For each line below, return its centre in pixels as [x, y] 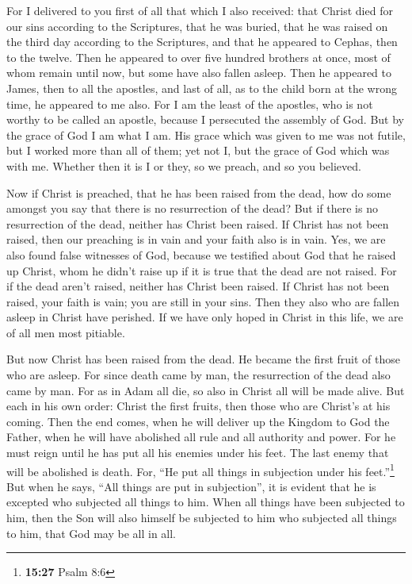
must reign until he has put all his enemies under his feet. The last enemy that [198, 453]
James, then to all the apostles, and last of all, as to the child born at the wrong [202, 88]
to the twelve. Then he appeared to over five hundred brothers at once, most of [198, 57]
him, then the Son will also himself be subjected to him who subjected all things [202, 518]
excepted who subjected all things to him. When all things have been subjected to [206, 502]
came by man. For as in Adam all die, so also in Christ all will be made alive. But [206, 390]
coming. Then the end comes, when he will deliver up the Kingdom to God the [198, 421]
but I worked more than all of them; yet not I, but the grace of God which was [198, 150]
